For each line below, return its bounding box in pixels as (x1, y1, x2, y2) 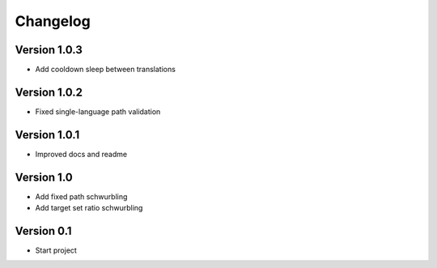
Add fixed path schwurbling (35, 191, 128, 202)
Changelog (15, 12, 91, 30)
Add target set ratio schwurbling (35, 203, 143, 213)
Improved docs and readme (35, 149, 128, 159)
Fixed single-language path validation (35, 106, 161, 117)
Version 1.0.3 (15, 43, 83, 57)
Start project (35, 245, 77, 255)
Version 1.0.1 (15, 128, 80, 142)
